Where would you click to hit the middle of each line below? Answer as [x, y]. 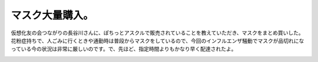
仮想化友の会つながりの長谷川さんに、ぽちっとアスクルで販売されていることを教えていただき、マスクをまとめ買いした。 [158, 33]
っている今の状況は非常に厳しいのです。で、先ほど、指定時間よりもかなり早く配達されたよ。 [124, 49]
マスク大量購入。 [52, 15]
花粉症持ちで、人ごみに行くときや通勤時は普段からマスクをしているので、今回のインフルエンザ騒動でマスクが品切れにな [158, 40]
